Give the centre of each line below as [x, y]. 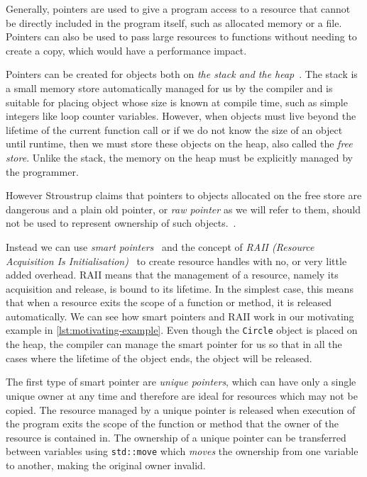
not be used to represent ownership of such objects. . [121, 223]
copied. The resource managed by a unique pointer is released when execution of [181, 409]
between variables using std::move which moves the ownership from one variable [182, 451]
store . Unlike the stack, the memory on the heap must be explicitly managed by [180, 157]
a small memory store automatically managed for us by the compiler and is [169, 88]
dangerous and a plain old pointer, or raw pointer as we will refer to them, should [183, 209]
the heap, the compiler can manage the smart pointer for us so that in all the [174, 344]
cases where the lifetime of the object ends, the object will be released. [159, 358]
